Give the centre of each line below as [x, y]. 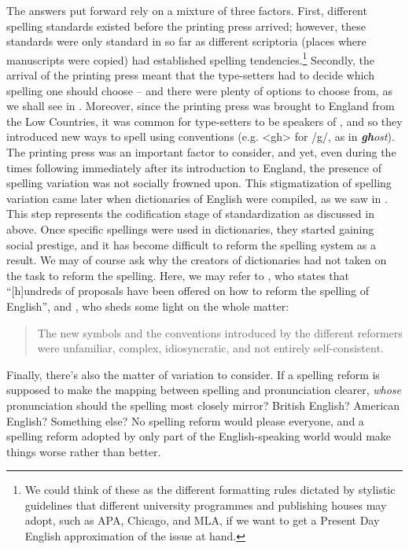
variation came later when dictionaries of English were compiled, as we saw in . [197, 198]
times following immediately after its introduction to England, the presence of [194, 167]
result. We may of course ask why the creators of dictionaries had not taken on [197, 260]
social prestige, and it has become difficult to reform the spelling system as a [191, 244]
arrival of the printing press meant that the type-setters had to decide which [190, 75]
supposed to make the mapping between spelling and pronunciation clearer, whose [204, 390]
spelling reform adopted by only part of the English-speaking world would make [199, 436]
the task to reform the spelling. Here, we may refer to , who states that [178, 275]
